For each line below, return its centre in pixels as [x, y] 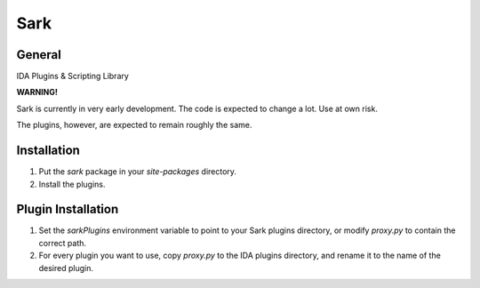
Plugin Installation [68, 209]
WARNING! [37, 92]
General [39, 55]
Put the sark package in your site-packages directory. [138, 172]
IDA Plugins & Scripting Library [72, 76]
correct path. [63, 243]
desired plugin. [66, 268]
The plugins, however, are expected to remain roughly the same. [134, 125]
